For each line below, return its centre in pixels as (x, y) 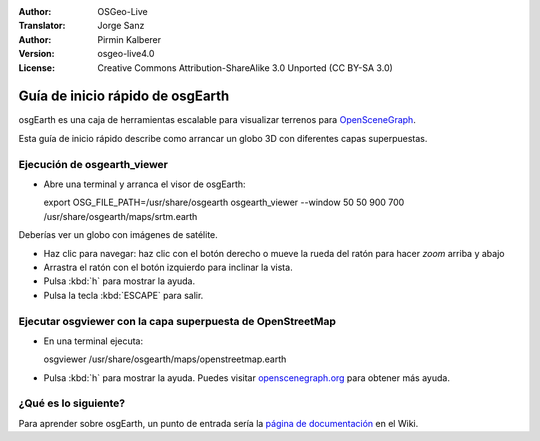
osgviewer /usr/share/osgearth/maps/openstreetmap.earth (165, 359)
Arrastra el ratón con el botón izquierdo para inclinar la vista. (168, 267)
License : (36, 67)
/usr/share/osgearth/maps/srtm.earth (120, 216)
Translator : (42, 26)
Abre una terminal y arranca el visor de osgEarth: (144, 184)
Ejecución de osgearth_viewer (93, 164)
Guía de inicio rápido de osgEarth (124, 96)
